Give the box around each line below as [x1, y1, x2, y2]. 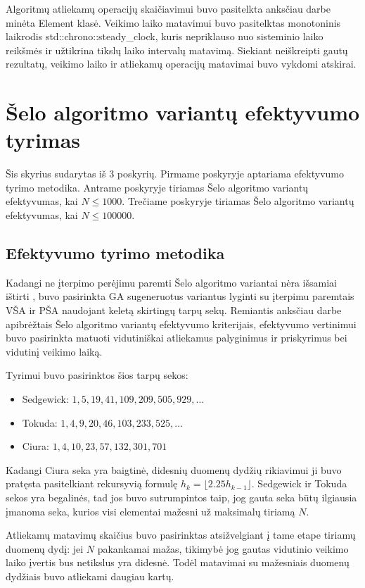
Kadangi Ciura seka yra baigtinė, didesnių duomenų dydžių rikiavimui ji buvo [6, 462, 342, 477]
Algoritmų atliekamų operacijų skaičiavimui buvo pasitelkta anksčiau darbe [6, 1, 331, 15]
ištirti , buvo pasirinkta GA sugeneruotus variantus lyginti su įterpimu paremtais [6, 289, 354, 304]
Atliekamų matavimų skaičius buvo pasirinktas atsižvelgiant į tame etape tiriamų [6, 527, 356, 542]
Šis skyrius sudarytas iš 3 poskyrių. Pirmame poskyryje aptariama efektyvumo [6, 166, 344, 181]
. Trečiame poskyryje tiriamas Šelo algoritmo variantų [122, 194, 354, 208]
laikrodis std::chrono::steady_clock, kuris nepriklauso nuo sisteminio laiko [6, 29, 324, 44]
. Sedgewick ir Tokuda [251, 476, 347, 491]
